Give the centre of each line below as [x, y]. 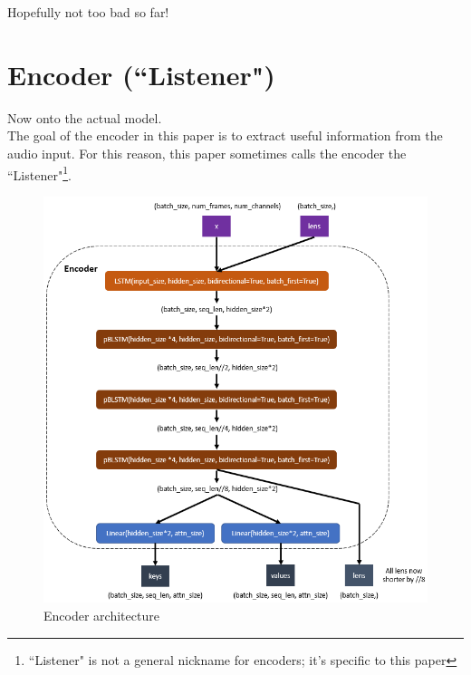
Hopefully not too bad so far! [88, 12]
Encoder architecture [101, 615]
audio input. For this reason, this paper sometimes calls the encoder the [207, 153]
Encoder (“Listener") [141, 74]
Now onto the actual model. [85, 117]
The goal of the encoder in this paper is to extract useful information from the [225, 135]
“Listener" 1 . [39, 173]
